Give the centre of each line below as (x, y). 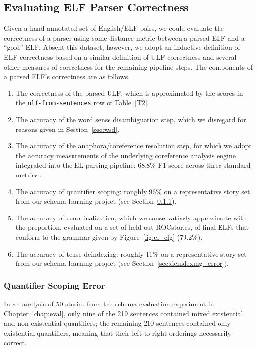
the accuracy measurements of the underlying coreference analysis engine (126, 155)
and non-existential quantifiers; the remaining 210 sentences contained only (117, 323)
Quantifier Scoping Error (55, 285)
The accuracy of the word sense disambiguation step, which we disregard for (131, 119)
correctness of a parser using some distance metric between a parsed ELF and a (124, 37)
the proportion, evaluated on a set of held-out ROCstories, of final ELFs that (132, 227)
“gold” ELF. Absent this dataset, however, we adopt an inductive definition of (122, 47)
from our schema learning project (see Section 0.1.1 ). (96, 201)
